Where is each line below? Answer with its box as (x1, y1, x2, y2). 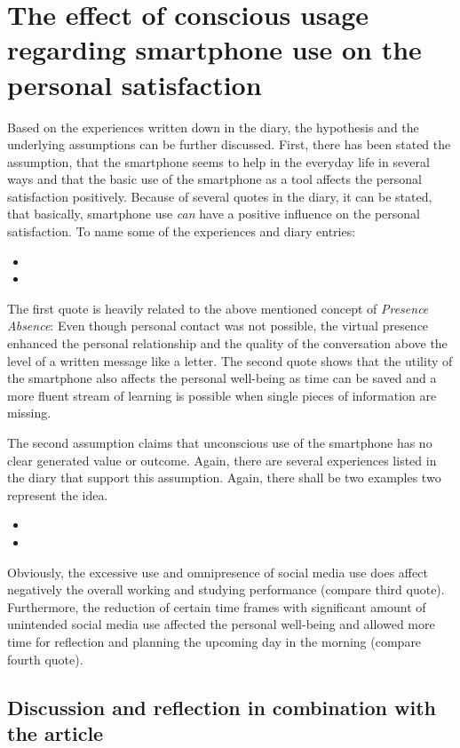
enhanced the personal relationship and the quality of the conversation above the (7, 334, 448, 353)
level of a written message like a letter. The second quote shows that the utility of (7, 351, 453, 370)
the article (7, 719, 104, 746)
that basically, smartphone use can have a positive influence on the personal (7, 204, 420, 223)
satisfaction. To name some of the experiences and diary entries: (7, 222, 356, 241)
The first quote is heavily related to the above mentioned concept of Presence (7, 298, 429, 317)
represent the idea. (7, 485, 108, 504)
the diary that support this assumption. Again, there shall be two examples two (7, 468, 441, 487)
